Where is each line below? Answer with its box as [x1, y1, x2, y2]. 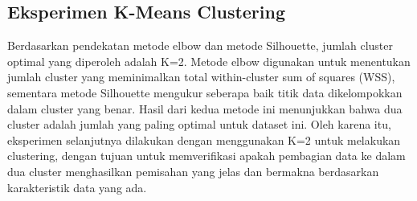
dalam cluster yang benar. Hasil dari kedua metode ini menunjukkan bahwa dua [7, 100, 403, 117]
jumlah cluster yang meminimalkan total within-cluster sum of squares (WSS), [7, 68, 395, 85]
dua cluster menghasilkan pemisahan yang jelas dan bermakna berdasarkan [7, 162, 379, 179]
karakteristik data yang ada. [7, 178, 147, 195]
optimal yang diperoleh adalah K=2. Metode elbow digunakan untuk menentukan [7, 52, 411, 69]
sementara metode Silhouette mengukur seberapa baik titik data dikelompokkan [7, 84, 403, 100]
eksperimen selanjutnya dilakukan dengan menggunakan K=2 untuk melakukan [7, 131, 401, 148]
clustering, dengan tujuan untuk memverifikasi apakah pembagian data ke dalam [7, 147, 406, 164]
